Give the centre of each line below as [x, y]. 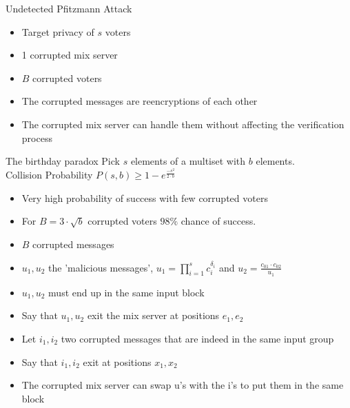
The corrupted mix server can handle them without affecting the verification [183, 124]
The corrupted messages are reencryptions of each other [140, 101]
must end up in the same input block [126, 292]
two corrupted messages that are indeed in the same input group [197, 339]
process [37, 137]
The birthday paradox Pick [63, 161]
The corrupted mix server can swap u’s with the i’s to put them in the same [183, 385]
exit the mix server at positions [153, 315]
